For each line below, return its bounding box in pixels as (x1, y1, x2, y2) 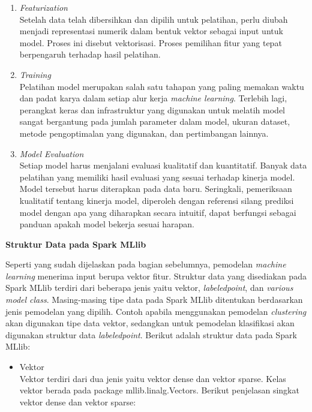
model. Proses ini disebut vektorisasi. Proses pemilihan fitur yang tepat (19, 36, 282, 49)
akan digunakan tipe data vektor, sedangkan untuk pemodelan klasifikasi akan (5, 317, 295, 329)
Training (19, 68, 51, 80)
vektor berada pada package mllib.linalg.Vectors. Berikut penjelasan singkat (19, 384, 299, 396)
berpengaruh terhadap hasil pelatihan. (19, 48, 161, 61)
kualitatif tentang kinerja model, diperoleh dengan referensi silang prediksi (19, 194, 294, 206)
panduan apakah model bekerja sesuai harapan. (19, 218, 194, 230)
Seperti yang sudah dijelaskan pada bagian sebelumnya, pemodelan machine (5, 258, 286, 270)
